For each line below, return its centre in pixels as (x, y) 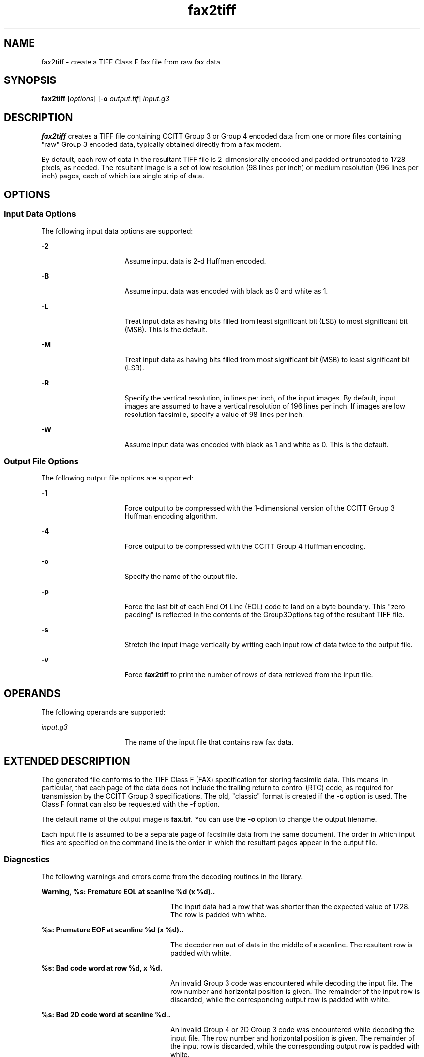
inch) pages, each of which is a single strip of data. (123, 176)
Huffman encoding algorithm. (171, 516)
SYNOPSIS (30, 80)
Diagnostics (27, 859)
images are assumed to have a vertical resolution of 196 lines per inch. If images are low (265, 406)
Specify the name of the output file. (181, 577)
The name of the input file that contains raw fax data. (209, 742)
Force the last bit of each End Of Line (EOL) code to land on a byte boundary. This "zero (265, 607)
